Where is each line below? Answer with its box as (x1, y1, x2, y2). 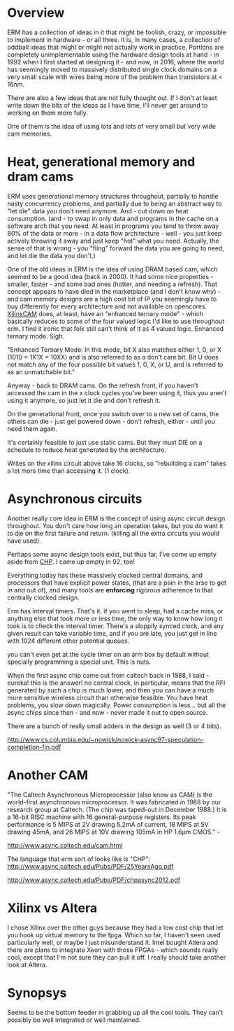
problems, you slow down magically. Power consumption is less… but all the (7, 701, 226, 709)
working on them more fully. (7, 108, 89, 117)
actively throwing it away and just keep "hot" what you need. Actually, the (7, 236, 219, 245)
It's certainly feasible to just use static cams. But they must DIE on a (7, 438, 203, 446)
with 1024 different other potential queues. (7, 637, 130, 645)
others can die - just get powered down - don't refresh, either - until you (7, 417, 215, 425)
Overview (7, 5, 65, 21)
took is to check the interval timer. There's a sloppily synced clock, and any (7, 621, 224, 630)
